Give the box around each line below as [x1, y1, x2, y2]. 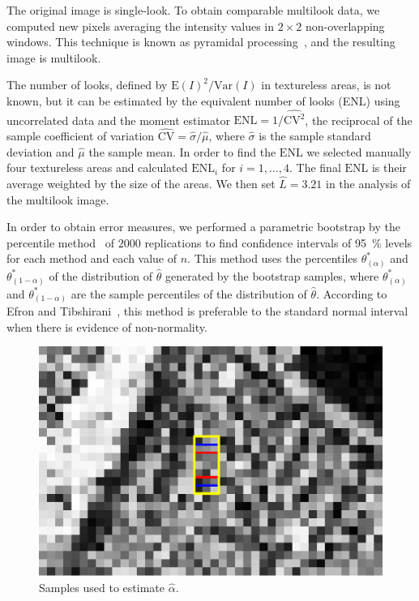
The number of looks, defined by [6, 76, 168, 93]
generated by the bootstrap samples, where [165, 267, 379, 284]
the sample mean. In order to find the [88, 143, 276, 160]
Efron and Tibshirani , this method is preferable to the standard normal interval [6, 303, 408, 320]
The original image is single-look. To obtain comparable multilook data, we [6, 2, 380, 18]
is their [371, 159, 407, 176]
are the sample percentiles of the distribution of [71, 285, 307, 302]
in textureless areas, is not [261, 76, 391, 93]
